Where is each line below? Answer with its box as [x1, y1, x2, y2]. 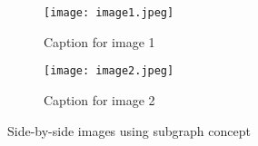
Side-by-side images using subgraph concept [7, 121, 251, 140]
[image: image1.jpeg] [44, 6, 174, 19]
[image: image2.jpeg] [44, 64, 174, 78]
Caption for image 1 [44, 32, 155, 51]
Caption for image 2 [44, 90, 155, 109]
